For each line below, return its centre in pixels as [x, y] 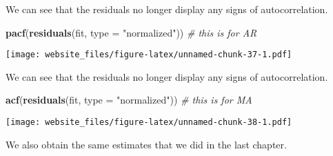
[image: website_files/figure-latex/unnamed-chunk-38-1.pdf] [149, 123]
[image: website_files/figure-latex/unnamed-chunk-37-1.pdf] [149, 55]
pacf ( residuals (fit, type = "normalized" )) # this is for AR [131, 32]
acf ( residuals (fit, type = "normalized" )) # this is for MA [129, 100]
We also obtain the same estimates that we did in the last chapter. [146, 144]
